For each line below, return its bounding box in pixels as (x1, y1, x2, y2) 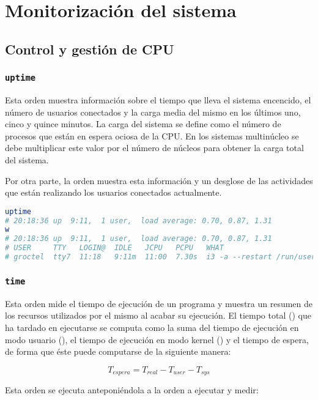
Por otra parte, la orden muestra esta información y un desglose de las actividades (5, 174, 313, 187)
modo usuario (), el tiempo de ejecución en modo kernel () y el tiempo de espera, (5, 333, 309, 346)
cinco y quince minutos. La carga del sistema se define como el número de (5, 117, 281, 130)
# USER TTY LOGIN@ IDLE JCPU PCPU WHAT (5, 243, 224, 253)
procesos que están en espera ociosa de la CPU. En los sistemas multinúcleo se (5, 129, 299, 142)
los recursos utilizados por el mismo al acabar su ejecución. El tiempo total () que (5, 309, 311, 322)
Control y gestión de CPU (5, 39, 174, 58)
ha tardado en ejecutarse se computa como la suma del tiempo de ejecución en (5, 320, 299, 333)
